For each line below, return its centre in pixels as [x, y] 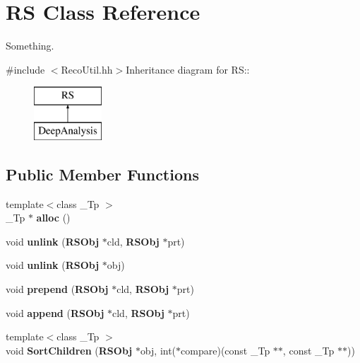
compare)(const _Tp [226, 350]
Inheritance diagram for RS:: [188, 69]
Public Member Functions [102, 174]
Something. [30, 46]
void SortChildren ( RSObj [69, 350]
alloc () [53, 218]
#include [25, 69]
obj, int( [158, 350]
